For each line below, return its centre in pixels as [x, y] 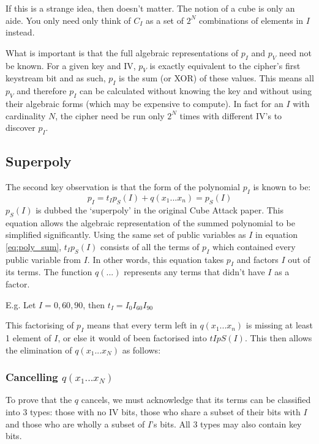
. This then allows [278, 337]
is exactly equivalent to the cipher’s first [225, 65]
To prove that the [39, 400]
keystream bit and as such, [56, 78]
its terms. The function [49, 272]
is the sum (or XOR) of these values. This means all [216, 78]
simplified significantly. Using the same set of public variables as [126, 235]
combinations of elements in [251, 20]
